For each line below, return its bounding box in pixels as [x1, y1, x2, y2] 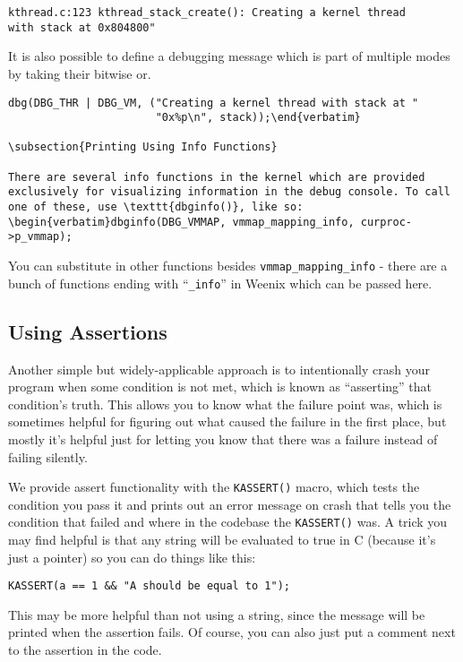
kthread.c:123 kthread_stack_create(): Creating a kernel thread [8, 6, 406, 19]
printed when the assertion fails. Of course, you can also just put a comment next [8, 623, 456, 641]
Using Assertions [8, 317, 167, 345]
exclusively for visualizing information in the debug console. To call [8, 185, 450, 199]
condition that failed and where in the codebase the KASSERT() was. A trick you [8, 512, 448, 531]
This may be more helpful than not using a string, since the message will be [8, 605, 425, 623]
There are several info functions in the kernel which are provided [8, 170, 425, 184]
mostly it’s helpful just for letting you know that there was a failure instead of [8, 429, 438, 448]
